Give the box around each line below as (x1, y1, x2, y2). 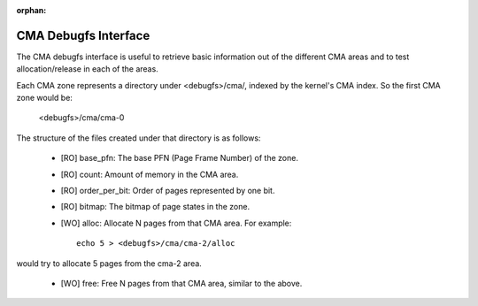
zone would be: (16, 93, 73, 103)
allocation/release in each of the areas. (16, 64, 158, 74)
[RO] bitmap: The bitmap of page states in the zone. (60, 202, 251, 212)
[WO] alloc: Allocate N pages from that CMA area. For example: (60, 218, 292, 228)
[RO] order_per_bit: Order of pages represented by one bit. (60, 186, 275, 196)
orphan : (16, 5, 47, 15)
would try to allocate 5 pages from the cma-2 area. (16, 257, 203, 269)
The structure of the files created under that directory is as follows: (16, 133, 261, 143)
